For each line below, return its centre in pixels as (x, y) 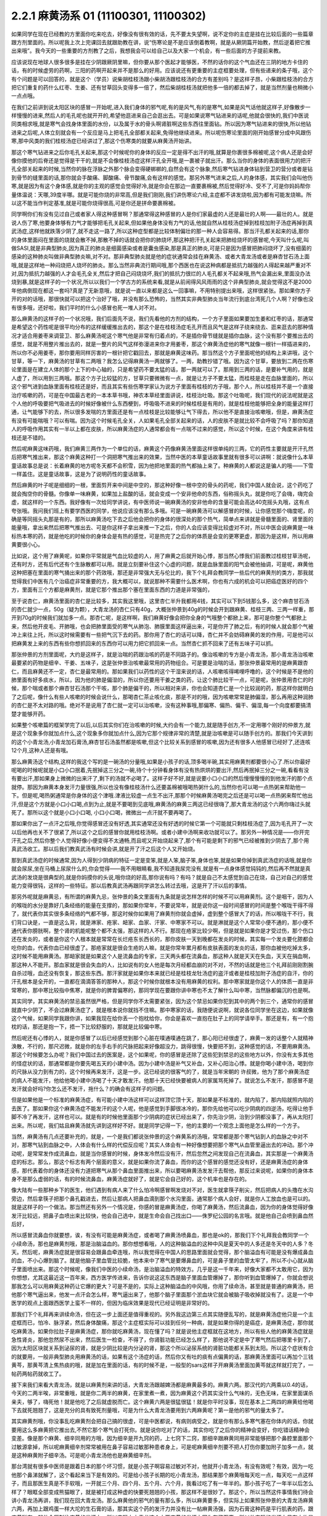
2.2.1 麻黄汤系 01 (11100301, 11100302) (109, 16)
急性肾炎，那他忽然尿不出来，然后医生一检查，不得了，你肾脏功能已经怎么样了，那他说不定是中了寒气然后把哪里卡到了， (162, 1340)
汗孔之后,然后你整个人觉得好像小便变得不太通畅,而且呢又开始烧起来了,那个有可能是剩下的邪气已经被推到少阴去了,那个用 (160, 840)
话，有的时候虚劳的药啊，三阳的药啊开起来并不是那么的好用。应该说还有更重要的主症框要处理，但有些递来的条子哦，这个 (162, 70)
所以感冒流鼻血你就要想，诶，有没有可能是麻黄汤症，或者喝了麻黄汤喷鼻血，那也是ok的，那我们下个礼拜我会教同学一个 (160, 1235)
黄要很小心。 (27, 545)
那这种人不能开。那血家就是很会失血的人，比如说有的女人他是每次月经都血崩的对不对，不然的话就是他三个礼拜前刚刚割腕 (162, 965)
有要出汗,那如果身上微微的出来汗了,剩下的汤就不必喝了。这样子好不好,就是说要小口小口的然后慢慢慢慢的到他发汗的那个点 (162, 779)
